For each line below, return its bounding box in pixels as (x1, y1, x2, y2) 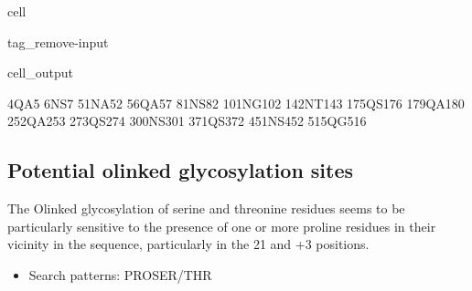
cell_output (7, 63, 73, 82)
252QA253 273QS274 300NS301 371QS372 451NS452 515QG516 (7, 111, 367, 130)
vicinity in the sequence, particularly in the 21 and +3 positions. (7, 234, 370, 254)
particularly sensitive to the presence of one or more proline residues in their (7, 216, 436, 235)
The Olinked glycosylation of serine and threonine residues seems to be (7, 199, 405, 218)
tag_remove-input (7, 32, 109, 51)
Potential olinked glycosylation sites (7, 156, 354, 184)
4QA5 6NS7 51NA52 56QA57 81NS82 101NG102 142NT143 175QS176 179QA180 (7, 93, 465, 112)
